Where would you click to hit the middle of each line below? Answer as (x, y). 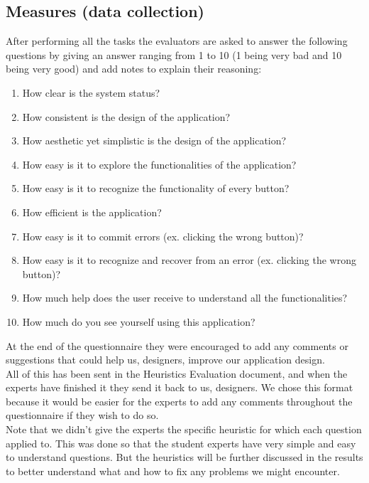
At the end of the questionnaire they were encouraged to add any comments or (177, 345)
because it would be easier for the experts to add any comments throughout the (179, 401)
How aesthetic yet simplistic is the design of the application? (154, 140)
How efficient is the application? (92, 212)
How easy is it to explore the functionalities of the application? (159, 164)
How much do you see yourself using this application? (139, 321)
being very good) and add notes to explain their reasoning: (134, 69)
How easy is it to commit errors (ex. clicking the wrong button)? (163, 236)
